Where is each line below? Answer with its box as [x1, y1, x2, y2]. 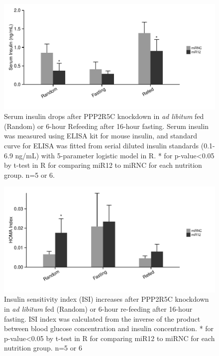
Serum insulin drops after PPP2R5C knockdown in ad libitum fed [4, 111, 204, 121]
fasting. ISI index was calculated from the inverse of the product [4, 313, 201, 324]
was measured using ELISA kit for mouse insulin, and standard [4, 130, 197, 141]
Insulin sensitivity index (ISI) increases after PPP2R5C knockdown [4, 294, 209, 304]
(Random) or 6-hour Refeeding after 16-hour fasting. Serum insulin [4, 120, 209, 131]
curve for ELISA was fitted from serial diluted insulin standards [4, 140, 199, 150]
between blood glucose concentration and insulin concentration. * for [4, 323, 214, 334]
